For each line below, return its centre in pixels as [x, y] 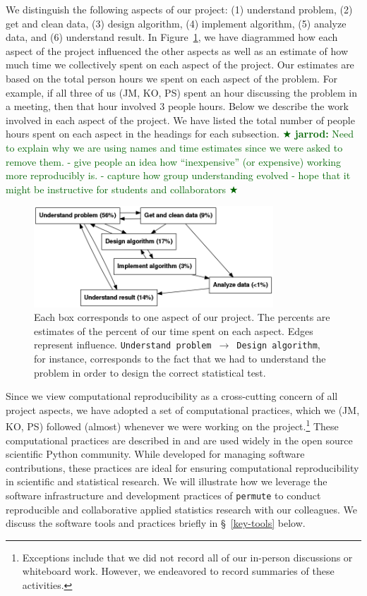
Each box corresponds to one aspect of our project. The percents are [182, 317]
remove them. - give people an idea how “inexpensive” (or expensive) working [174, 161]
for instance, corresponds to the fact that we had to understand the [180, 358]
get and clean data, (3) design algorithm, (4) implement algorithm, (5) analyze [176, 23]
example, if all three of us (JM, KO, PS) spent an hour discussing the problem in [181, 92]
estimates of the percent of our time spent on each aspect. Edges [174, 330]
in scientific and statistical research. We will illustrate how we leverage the [167, 481]
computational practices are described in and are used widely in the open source [179, 440]
